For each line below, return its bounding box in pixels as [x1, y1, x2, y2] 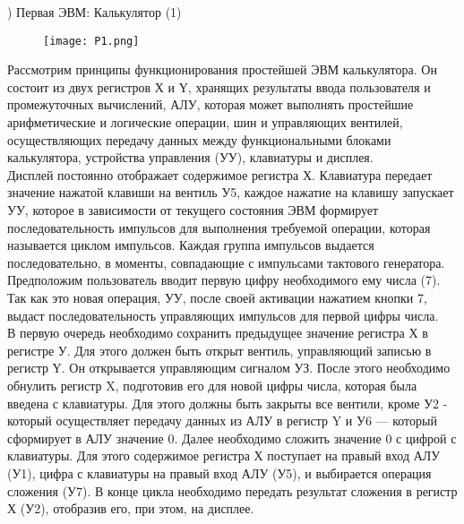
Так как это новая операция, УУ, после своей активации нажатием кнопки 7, [7, 288, 427, 306]
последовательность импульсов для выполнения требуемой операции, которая [7, 218, 431, 236]
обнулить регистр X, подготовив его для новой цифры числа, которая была [7, 375, 417, 394]
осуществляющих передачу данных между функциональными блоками [7, 130, 391, 149]
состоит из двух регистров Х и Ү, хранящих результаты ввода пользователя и [7, 77, 431, 96]
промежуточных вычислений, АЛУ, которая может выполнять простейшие [7, 95, 414, 114]
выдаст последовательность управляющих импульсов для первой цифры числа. [7, 305, 439, 324]
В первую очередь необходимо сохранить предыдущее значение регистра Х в [7, 323, 428, 342]
